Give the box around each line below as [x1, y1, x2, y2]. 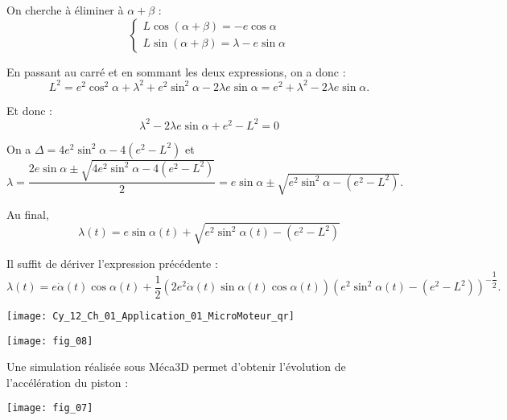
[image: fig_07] [6, 402, 93, 414]
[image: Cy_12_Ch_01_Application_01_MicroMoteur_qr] [6, 310, 295, 322]
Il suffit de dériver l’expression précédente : [6, 254, 218, 271]
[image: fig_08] [6, 335, 93, 347]
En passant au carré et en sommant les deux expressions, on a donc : [6, 63, 346, 80]
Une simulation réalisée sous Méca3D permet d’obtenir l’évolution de [6, 358, 346, 375]
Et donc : [6, 101, 52, 118]
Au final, [6, 205, 49, 222]
